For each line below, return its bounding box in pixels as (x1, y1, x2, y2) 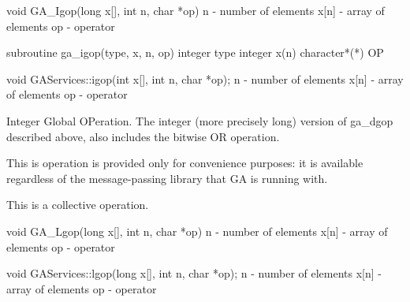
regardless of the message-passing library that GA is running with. (6, 170, 328, 186)
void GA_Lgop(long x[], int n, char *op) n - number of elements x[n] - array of (6, 222, 388, 239)
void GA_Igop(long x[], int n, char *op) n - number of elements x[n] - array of (6, 2, 385, 18)
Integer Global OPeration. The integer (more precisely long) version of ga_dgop (6, 112, 393, 129)
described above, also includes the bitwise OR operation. (6, 128, 280, 144)
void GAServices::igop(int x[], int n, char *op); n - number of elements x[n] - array (6, 70, 404, 87)
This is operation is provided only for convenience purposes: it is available (6, 155, 363, 171)
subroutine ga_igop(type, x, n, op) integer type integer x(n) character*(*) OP (6, 44, 384, 61)
